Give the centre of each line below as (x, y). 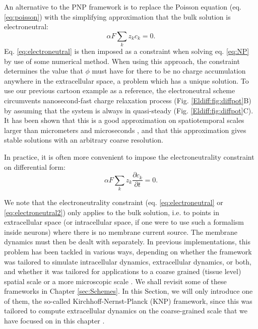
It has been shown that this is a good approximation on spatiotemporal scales (124, 120)
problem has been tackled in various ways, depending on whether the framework (128, 251)
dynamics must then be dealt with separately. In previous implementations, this (127, 242)
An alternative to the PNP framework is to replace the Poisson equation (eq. (123, 6)
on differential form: (35, 167)
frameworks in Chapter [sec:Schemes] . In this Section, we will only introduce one (128, 291)
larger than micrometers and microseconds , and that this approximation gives (125, 130)
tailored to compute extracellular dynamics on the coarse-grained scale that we (126, 311)
